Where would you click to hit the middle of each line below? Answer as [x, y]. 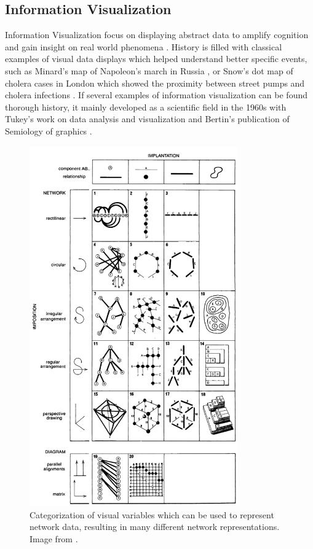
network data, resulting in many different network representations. [155, 527]
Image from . [54, 539]
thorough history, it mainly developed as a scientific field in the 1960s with [146, 107]
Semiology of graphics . [49, 130]
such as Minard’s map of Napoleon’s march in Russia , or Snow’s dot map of [149, 70]
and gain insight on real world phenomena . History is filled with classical [144, 46]
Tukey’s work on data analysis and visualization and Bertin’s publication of [147, 119]
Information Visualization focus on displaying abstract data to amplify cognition [157, 35]
